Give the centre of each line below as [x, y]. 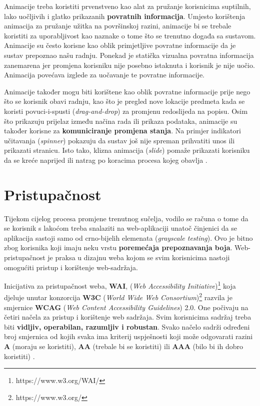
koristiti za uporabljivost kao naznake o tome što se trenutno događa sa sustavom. [130, 35]
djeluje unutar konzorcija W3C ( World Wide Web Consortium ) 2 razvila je [118, 297]
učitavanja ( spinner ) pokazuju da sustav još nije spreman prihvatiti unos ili [119, 140]
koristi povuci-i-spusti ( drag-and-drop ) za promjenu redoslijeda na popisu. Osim [126, 111]
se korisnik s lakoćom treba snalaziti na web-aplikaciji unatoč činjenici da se [120, 228]
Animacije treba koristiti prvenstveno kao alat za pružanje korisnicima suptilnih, [127, 6]
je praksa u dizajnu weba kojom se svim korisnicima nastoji [139, 257]
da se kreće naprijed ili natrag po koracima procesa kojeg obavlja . [106, 160]
